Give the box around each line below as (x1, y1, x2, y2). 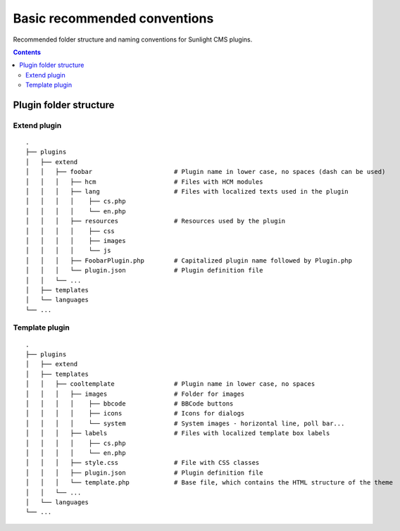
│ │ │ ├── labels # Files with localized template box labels (25, 430, 330, 437)
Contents (13, 48, 42, 56)
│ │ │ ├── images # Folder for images (25, 389, 245, 398)
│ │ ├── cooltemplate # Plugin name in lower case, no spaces (25, 380, 315, 388)
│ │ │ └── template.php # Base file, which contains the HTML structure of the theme (25, 479, 394, 487)
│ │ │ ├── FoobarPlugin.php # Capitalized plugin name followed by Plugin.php (25, 256, 352, 264)
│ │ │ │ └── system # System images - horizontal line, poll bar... (25, 419, 345, 427)
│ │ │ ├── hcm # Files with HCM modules (25, 177, 263, 186)
